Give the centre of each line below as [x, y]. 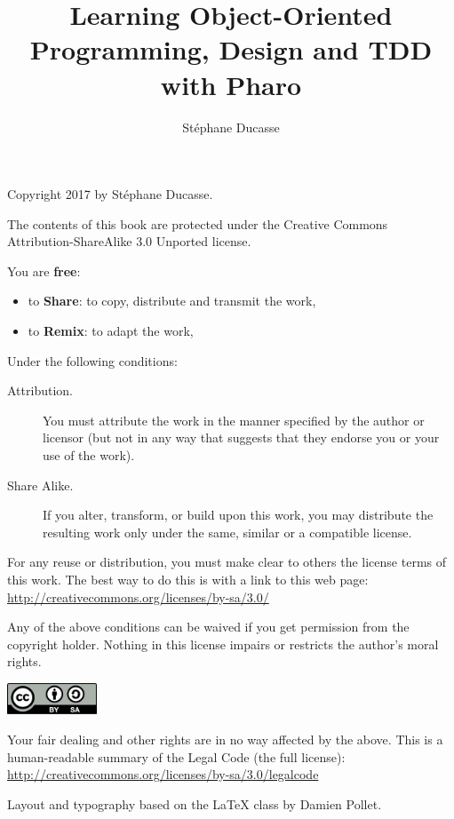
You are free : [44, 270]
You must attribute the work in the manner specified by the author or [234, 420]
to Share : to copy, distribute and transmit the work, [172, 301]
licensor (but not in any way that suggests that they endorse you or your [241, 437]
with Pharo [231, 84]
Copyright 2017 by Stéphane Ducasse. [110, 194]
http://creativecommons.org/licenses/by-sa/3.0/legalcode [163, 774]
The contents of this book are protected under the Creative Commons [198, 223]
